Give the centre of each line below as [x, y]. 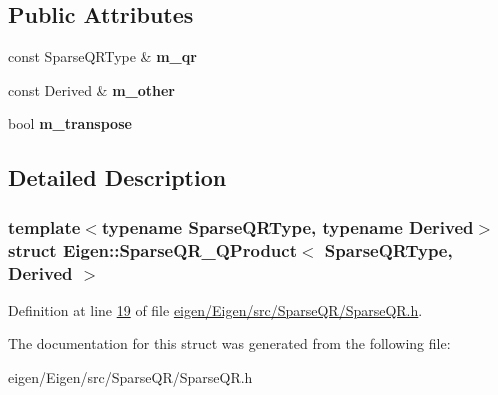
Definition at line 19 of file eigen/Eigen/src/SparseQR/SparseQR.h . [215, 309]
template [44, 226]
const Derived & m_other [91, 89]
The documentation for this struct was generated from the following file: [229, 343]
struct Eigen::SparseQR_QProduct [152, 249]
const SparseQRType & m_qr [102, 56]
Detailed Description [117, 177]
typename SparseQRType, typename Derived [287, 226]
